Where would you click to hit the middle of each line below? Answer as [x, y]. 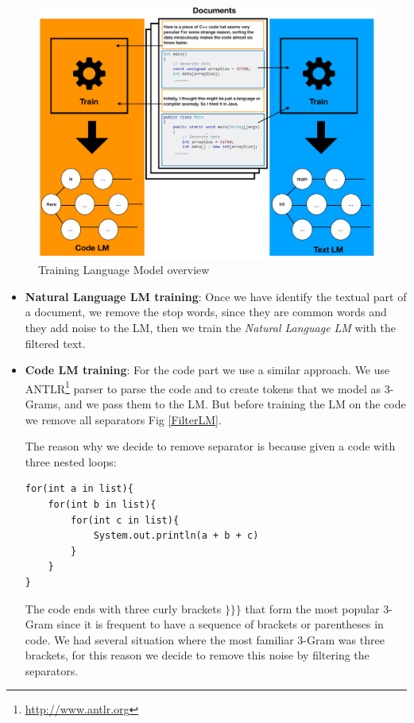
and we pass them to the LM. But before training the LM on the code [235, 403]
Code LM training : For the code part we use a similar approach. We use [207, 370]
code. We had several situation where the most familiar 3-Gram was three [205, 639]
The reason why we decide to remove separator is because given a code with [210, 446]
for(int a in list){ [79, 489]
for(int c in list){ [125, 520]
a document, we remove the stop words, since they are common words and [206, 312]
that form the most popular [312, 608]
